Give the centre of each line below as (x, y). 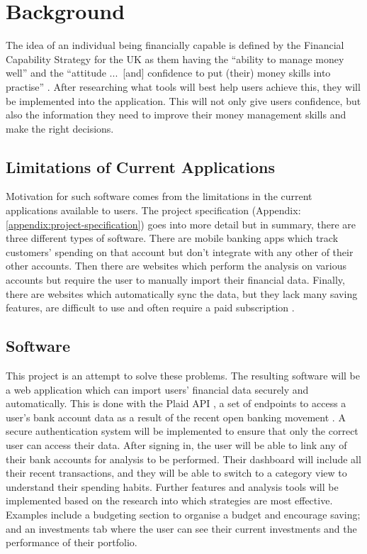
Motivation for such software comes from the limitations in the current (159, 196)
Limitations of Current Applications (140, 166)
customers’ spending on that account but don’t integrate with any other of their (180, 251)
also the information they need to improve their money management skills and (176, 115)
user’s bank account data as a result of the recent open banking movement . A (176, 417)
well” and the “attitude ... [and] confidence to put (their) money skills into (168, 73)
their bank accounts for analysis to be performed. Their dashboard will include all (183, 459)
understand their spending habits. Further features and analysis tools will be (172, 486)
